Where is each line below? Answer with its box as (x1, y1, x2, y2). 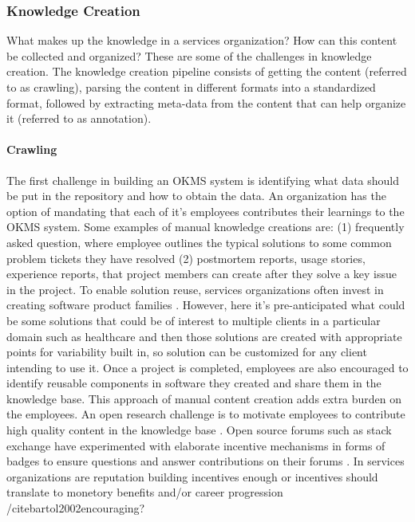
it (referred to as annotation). (6, 110, 152, 127)
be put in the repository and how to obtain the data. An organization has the (6, 187, 386, 204)
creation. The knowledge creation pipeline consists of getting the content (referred (6, 63, 407, 80)
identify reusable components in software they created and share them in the (6, 375, 381, 391)
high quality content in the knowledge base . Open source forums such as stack (6, 422, 392, 438)
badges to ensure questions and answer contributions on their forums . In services (6, 453, 405, 469)
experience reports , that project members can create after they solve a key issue (6, 265, 397, 282)
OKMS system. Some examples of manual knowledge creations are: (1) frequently (6, 218, 405, 235)
